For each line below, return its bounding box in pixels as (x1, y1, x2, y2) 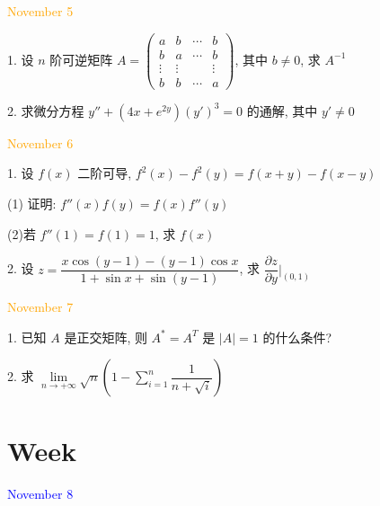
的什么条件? (262, 327, 332, 346)
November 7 (7, 297, 74, 316)
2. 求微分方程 (7, 101, 84, 120)
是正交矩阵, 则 (64, 327, 147, 346)
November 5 (7, 2, 74, 20)
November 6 (7, 133, 74, 152)
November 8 (7, 484, 74, 502)
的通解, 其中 (246, 101, 318, 120)
